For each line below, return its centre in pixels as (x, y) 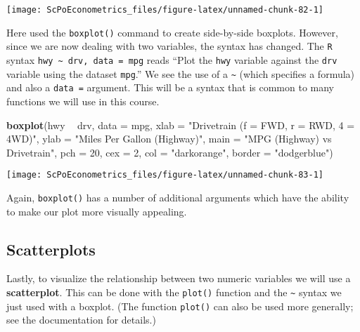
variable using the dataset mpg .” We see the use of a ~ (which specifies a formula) (181, 73)
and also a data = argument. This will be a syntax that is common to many (170, 87)
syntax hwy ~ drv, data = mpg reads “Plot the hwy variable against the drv (172, 59)
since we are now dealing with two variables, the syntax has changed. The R (169, 46)
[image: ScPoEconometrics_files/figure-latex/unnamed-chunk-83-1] (165, 175)
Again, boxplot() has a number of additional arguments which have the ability (178, 197)
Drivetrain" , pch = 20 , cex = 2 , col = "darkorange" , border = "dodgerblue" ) (170, 152)
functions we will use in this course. (83, 101)
